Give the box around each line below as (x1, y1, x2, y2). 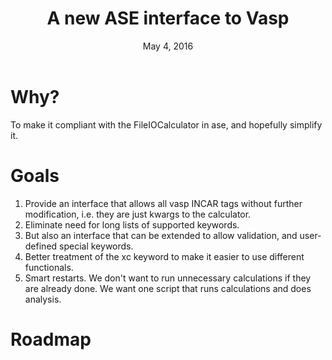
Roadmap (10, 328, 92, 351)
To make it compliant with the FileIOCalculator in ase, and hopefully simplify (10, 118, 323, 131)
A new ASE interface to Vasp (46, 7, 290, 30)
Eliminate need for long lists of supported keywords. (24, 218, 240, 231)
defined (24, 240, 58, 252)
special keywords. (59, 240, 134, 252)
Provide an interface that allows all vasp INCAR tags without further (24, 197, 303, 209)
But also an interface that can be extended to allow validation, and (24, 229, 298, 241)
